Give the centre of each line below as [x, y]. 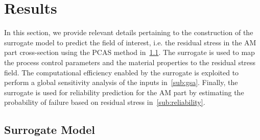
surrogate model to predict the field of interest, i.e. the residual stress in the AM [130, 42]
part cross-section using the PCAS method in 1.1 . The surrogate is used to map [129, 52]
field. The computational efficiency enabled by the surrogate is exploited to [122, 72]
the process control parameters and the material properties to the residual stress [130, 62]
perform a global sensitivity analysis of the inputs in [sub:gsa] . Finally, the [121, 82]
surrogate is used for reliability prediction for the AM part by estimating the [124, 92]
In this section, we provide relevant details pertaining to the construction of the [129, 32]
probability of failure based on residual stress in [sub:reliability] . [105, 102]
